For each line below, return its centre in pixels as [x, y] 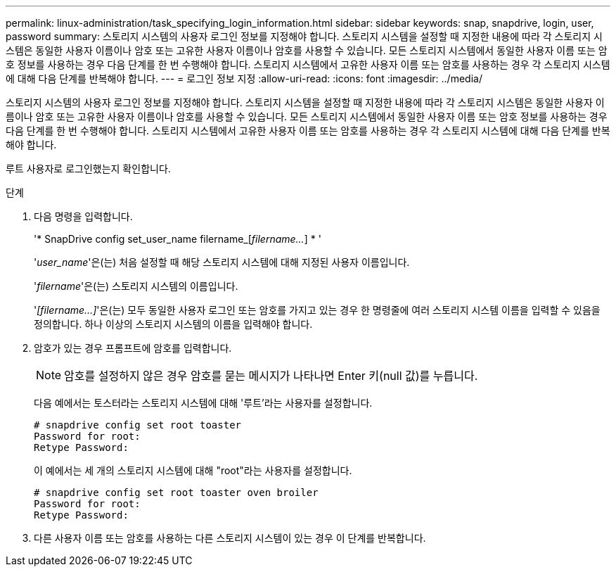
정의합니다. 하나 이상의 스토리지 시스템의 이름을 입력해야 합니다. [173, 324]
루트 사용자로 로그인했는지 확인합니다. [88, 169]
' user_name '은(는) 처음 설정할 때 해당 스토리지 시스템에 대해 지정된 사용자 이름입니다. [222, 262]
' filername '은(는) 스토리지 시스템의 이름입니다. [136, 286]
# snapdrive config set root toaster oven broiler [176, 492]
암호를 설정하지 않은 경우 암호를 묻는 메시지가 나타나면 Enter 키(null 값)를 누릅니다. [271, 376]
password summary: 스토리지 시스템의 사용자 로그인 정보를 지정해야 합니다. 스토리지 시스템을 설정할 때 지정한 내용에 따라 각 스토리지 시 [304, 36]
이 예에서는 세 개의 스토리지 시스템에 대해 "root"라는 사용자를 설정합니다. [193, 470]
